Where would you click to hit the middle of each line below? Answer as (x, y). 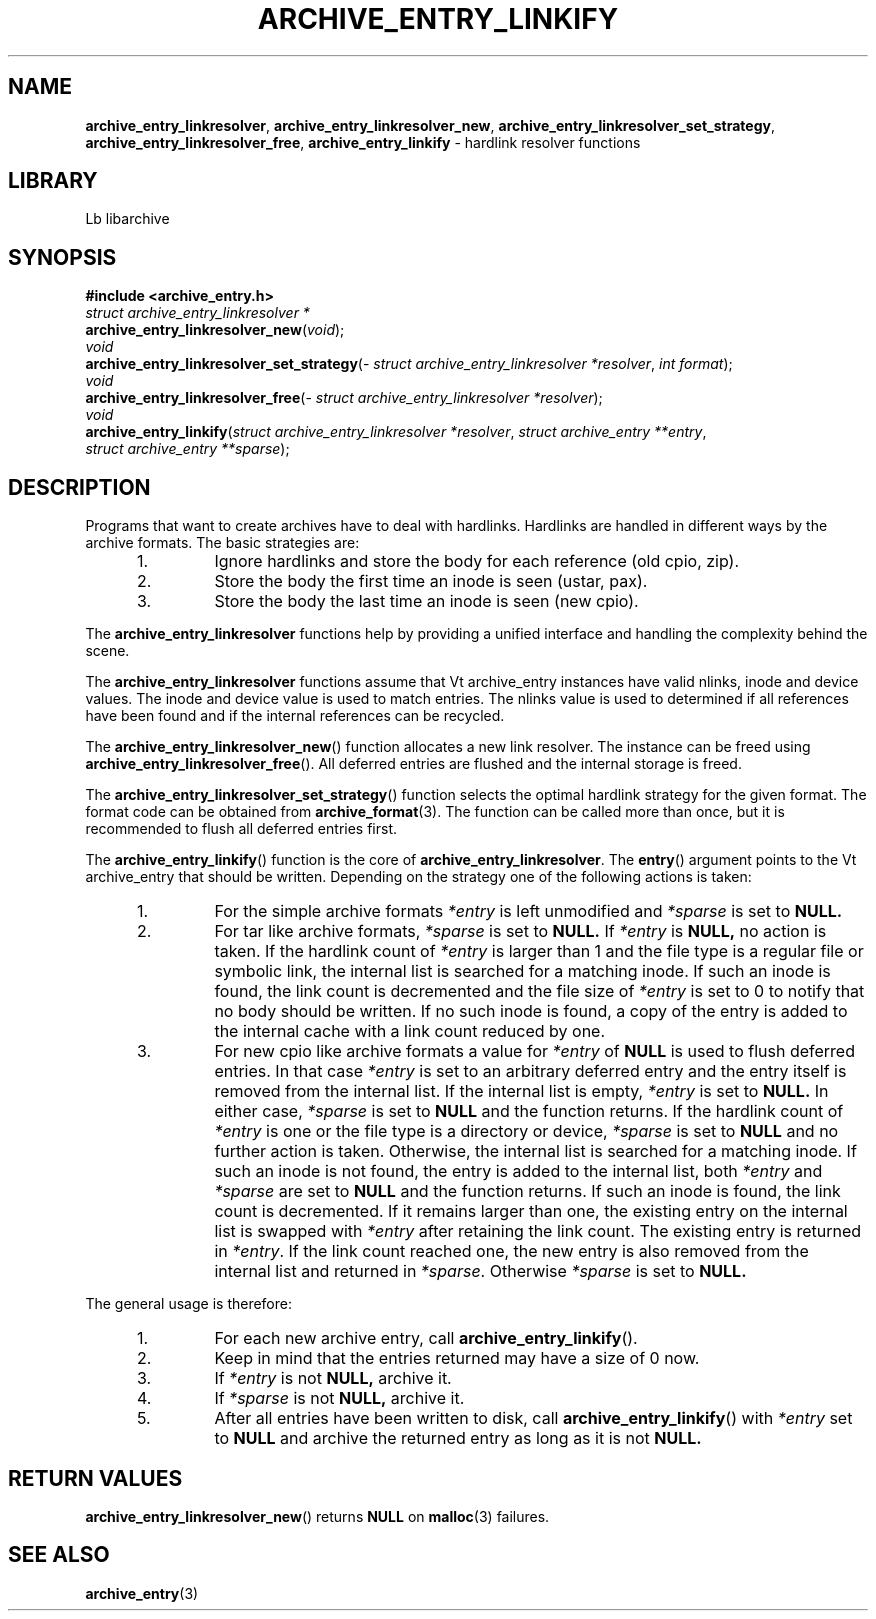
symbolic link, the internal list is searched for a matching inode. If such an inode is (522, 971)
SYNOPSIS (62, 257)
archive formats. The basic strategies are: (222, 543)
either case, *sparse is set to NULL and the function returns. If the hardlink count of (529, 1111)
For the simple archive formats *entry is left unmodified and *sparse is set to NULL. (528, 911)
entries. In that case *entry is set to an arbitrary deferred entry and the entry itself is (530, 1071)
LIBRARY (53, 181)
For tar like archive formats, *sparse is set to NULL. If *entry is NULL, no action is (520, 931)
